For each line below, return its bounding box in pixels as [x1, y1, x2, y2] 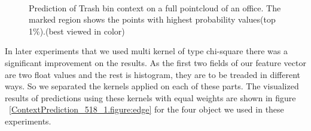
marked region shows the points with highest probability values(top [29, 13, 276, 26]
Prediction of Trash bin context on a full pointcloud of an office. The [29, 1, 281, 14]
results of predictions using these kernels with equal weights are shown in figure [5, 91, 296, 104]
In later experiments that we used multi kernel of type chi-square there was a [5, 45, 288, 57]
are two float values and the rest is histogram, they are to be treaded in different [5, 68, 301, 80]
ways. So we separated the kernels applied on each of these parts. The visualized [5, 80, 299, 92]
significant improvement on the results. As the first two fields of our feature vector [5, 56, 306, 68]
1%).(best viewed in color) [29, 24, 125, 37]
